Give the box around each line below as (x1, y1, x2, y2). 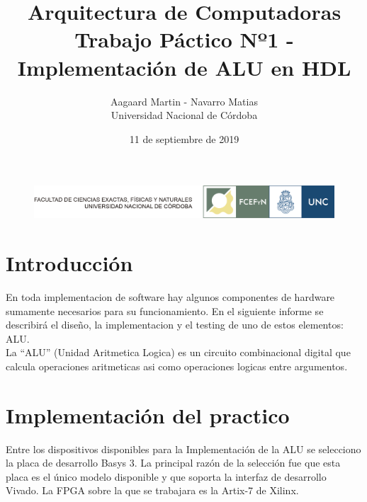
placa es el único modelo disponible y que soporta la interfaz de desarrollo (6, 469, 327, 484)
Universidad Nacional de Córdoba (111, 108, 258, 122)
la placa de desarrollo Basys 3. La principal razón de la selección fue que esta (6, 455, 341, 470)
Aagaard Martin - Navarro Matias (111, 93, 258, 108)
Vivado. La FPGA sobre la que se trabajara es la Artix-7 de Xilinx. (6, 483, 299, 498)
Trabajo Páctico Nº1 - (74, 25, 294, 54)
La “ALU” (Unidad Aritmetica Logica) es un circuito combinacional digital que (6, 345, 351, 360)
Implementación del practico (6, 400, 290, 429)
